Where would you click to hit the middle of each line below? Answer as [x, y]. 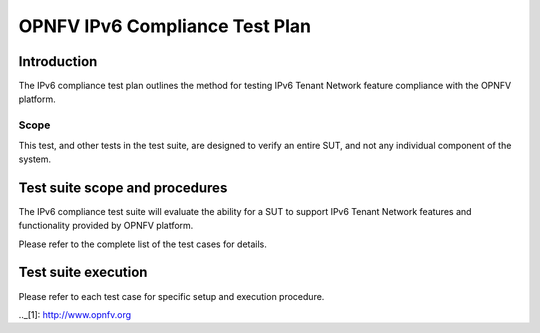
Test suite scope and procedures [123, 187]
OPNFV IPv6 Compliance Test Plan [165, 26]
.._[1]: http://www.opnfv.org [75, 314]
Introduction [58, 61]
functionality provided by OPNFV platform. [106, 226]
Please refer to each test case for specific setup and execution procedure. [171, 296]
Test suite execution [83, 272]
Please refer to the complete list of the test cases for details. [142, 244]
